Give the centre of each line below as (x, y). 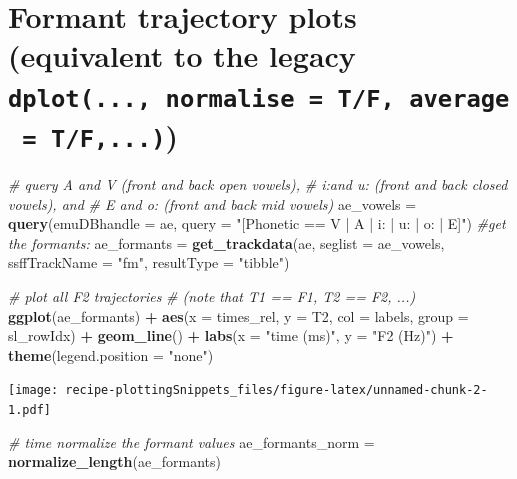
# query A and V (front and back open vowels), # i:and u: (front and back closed (258, 183)
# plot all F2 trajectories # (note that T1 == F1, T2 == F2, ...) (212, 295)
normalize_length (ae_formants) (114, 461)
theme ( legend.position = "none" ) (111, 354)
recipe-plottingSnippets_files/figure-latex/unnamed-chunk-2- (276, 390)
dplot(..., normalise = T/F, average (259, 98)
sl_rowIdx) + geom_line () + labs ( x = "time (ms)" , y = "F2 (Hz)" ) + (231, 335)
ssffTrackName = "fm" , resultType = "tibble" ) (149, 262)
